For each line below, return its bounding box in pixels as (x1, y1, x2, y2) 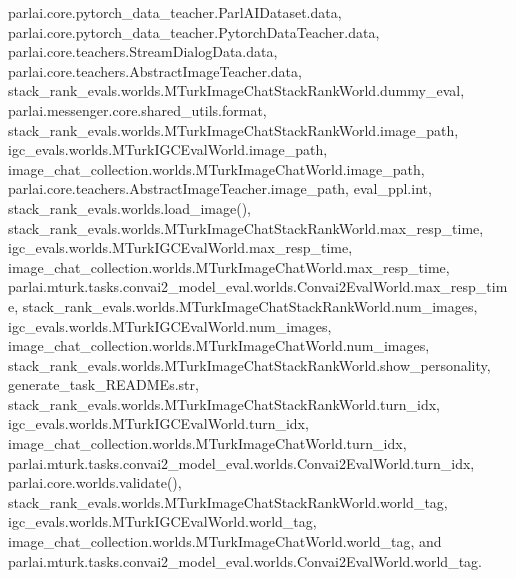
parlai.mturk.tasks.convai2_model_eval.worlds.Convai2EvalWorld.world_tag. (8, 550, 482, 571)
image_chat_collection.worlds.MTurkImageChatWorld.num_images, (8, 335, 430, 356)
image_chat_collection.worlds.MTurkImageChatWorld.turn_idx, (8, 433, 407, 454)
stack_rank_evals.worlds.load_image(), (8, 197, 251, 218)
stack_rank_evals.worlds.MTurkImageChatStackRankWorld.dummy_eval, (8, 80, 465, 101)
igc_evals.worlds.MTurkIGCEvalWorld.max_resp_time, (8, 237, 353, 258)
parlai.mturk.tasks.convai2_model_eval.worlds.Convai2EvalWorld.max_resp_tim (8, 276, 508, 297)
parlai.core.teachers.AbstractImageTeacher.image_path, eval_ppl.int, (8, 178, 432, 199)
